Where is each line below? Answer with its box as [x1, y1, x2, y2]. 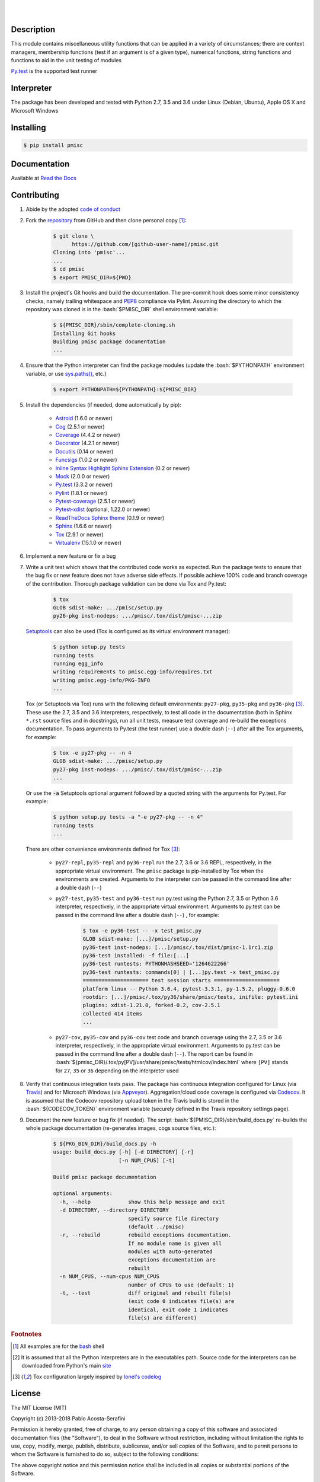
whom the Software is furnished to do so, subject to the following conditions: [11, 1451, 199, 1458]
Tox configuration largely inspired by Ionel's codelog [33, 1373, 162, 1380]
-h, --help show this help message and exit [59, 1198, 225, 1205]
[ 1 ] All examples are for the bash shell [12, 1343, 104, 1350]
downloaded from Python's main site [21, 1362, 111, 1369]
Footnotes [11, 1330, 42, 1339]
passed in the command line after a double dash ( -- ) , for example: [55, 911, 219, 918]
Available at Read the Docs [11, 175, 76, 182]
